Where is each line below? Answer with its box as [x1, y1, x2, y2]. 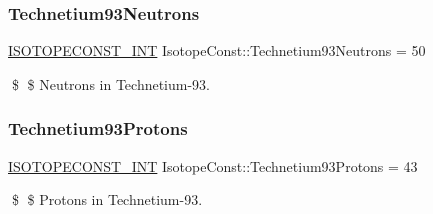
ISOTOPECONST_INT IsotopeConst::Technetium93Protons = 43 [8, 155, 418, 176]
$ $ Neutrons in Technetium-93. [11, 73, 211, 94]
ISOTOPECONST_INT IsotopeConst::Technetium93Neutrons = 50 [8, 40, 426, 61]
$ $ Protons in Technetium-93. [11, 189, 203, 210]
